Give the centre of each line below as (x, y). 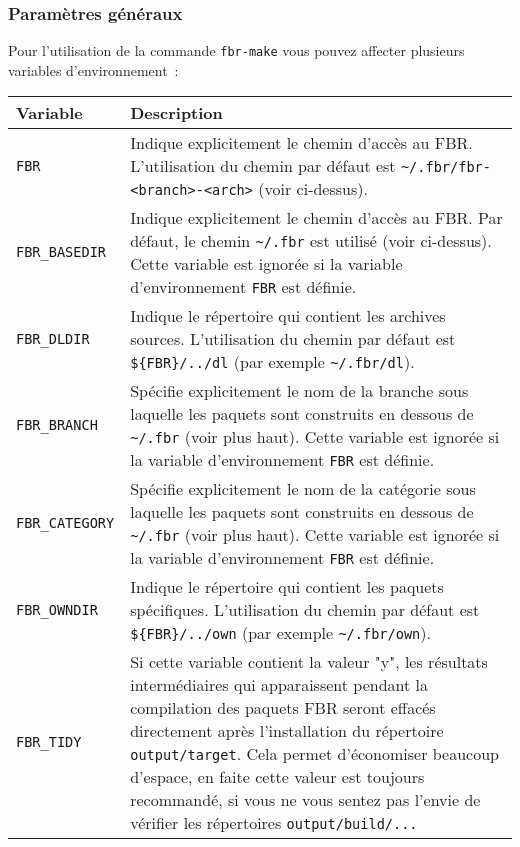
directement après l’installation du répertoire (287, 731)
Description (176, 113)
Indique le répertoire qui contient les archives (288, 316)
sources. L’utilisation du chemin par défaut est (293, 339)
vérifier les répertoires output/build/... (274, 823)
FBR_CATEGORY (65, 523)
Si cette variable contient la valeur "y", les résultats (309, 662)
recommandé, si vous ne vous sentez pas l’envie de (305, 800)
